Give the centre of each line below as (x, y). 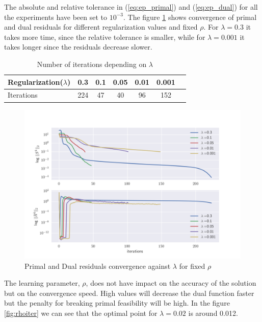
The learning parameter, (42, 283)
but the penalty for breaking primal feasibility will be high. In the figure (117, 303)
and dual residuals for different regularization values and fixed (101, 27)
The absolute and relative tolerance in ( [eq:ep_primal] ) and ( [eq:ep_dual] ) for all (131, 7)
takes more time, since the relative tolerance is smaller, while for (105, 37)
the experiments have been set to (56, 17)
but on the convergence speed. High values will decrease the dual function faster (129, 293)
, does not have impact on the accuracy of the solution (171, 283)
